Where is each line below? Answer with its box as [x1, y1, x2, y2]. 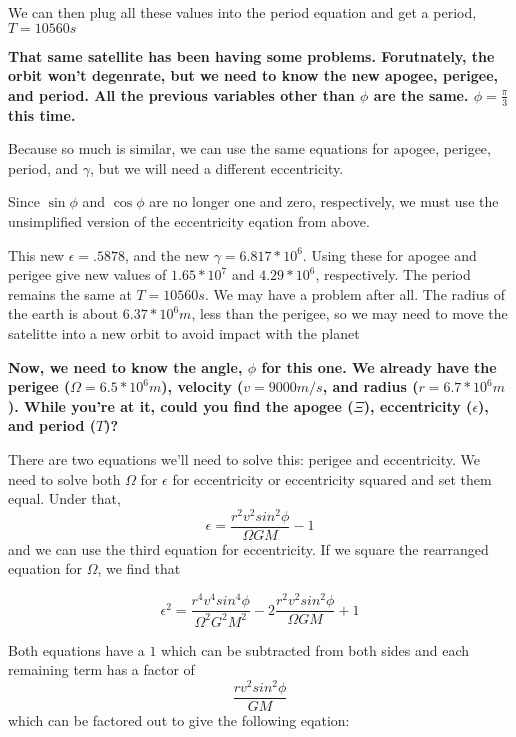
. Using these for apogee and [302, 244, 477, 265]
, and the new [124, 244, 209, 265]
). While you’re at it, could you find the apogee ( [8, 395, 354, 416]
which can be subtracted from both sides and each [161, 639, 470, 660]
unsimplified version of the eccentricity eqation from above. [8, 210, 370, 231]
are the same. [373, 84, 469, 105]
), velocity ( [161, 376, 244, 397]
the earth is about [8, 303, 119, 324]
